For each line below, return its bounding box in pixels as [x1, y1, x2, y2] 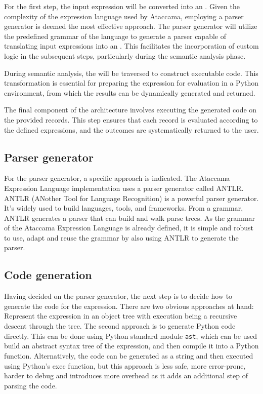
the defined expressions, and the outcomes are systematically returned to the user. [4, 124, 259, 135]
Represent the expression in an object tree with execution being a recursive [4, 310, 237, 321]
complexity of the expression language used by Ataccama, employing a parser [4, 11, 244, 21]
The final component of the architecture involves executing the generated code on [4, 104, 257, 115]
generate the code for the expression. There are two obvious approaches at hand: [4, 300, 254, 311]
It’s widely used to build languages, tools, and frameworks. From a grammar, [4, 203, 243, 213]
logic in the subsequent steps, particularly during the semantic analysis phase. [4, 50, 246, 61]
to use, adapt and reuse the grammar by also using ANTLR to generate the [4, 232, 239, 243]
